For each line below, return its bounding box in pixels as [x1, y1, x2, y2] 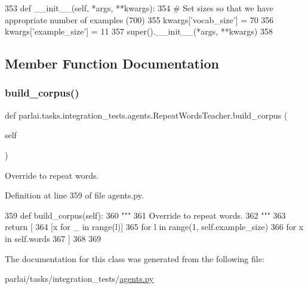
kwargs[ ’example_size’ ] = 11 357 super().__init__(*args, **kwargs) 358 [5, 25, 273, 38]
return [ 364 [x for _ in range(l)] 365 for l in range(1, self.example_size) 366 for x [5, 220, 304, 233]
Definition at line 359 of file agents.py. [5, 189, 144, 201]
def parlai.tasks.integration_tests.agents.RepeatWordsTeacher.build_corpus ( [5, 108, 288, 121]
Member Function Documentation [5, 54, 220, 73]
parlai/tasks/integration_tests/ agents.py [5, 272, 154, 285]
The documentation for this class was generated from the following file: [5, 252, 264, 265]
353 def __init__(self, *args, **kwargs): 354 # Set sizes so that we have [5, 2, 274, 14]
